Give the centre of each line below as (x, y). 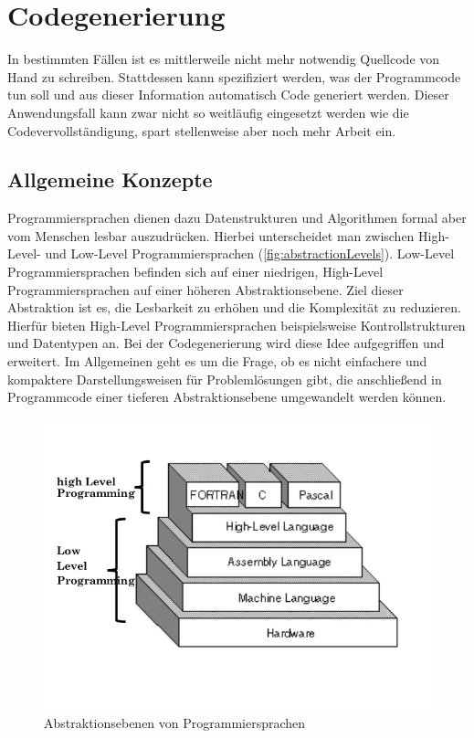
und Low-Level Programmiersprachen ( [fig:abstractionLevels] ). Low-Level (250, 253)
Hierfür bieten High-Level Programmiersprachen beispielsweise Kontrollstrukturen (237, 325)
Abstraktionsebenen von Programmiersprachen (175, 722)
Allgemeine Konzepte (110, 179)
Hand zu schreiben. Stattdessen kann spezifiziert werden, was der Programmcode (234, 76)
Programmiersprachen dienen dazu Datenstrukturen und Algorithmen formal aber (237, 218)
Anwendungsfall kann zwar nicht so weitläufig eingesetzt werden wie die (208, 112)
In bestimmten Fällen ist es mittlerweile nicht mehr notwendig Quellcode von (224, 59)
